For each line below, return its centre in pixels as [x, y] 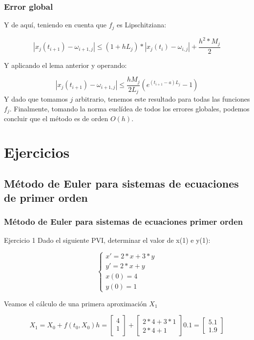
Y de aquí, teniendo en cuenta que [55, 25]
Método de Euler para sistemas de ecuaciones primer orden [124, 222]
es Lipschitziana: [142, 25]
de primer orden [46, 197]
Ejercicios [37, 152]
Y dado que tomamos [36, 99]
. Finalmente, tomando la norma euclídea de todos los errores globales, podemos [129, 108]
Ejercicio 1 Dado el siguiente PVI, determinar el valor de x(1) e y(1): [107, 240]
